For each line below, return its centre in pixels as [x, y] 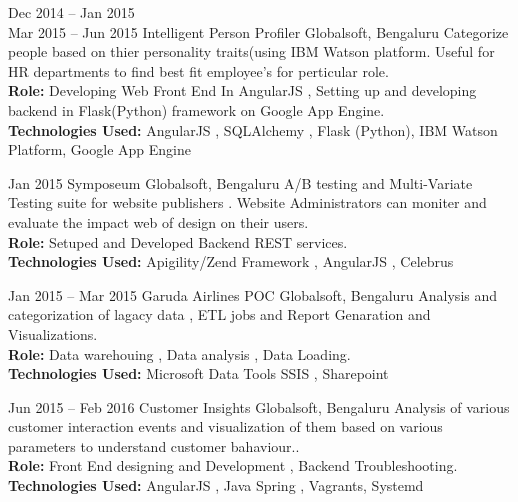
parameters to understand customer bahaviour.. [154, 445]
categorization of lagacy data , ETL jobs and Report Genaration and [219, 314]
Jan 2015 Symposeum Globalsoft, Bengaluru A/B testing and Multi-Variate [240, 182]
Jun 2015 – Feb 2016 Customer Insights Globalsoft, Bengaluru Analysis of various [259, 406]
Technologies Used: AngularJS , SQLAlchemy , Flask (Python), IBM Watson [253, 129]
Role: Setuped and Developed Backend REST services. [178, 241]
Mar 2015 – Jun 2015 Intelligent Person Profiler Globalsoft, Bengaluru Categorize [258, 31]
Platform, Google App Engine [99, 149]
